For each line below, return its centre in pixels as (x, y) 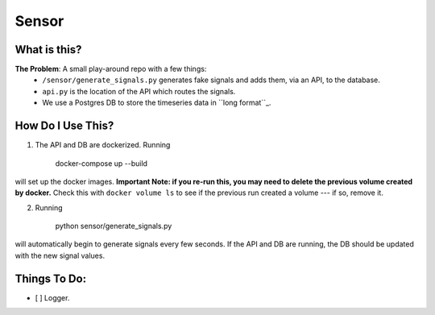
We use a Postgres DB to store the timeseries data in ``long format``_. (157, 103)
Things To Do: (51, 278)
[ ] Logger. (52, 297)
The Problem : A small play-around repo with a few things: (111, 69)
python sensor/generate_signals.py (114, 226)
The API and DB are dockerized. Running (103, 145)
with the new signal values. (60, 255)
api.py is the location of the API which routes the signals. (139, 91)
